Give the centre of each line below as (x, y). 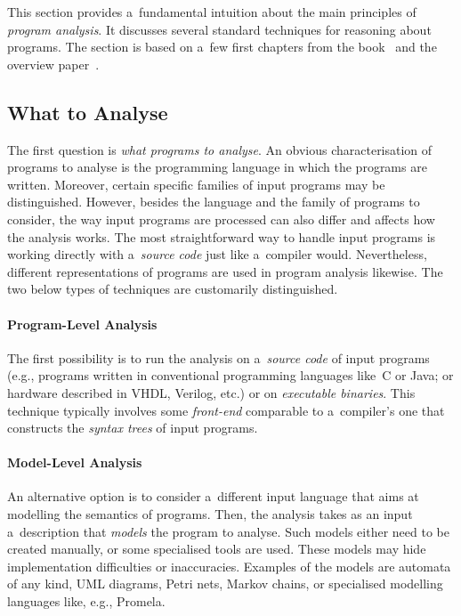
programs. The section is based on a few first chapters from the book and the (222, 47)
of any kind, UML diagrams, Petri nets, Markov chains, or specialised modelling (225, 584)
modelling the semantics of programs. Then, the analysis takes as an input (210, 514)
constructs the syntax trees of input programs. (133, 428)
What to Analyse (88, 112)
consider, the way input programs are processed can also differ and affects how (221, 219)
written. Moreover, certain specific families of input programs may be (196, 184)
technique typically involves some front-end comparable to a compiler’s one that (226, 410)
